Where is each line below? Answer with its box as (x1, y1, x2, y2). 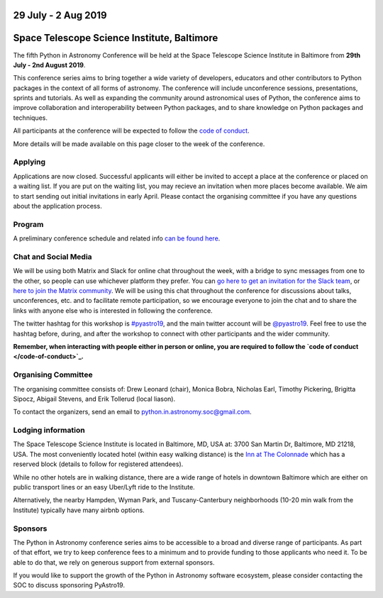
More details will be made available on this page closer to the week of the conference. (13, 139, 265, 148)
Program (13, 219, 44, 229)
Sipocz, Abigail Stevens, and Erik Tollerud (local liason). (13, 394, 176, 403)
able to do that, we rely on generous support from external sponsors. (13, 558, 215, 567)
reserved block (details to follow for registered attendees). (13, 460, 184, 468)
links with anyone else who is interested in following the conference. (13, 306, 213, 315)
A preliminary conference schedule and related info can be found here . (13, 234, 221, 243)
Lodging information (13, 426, 85, 436)
